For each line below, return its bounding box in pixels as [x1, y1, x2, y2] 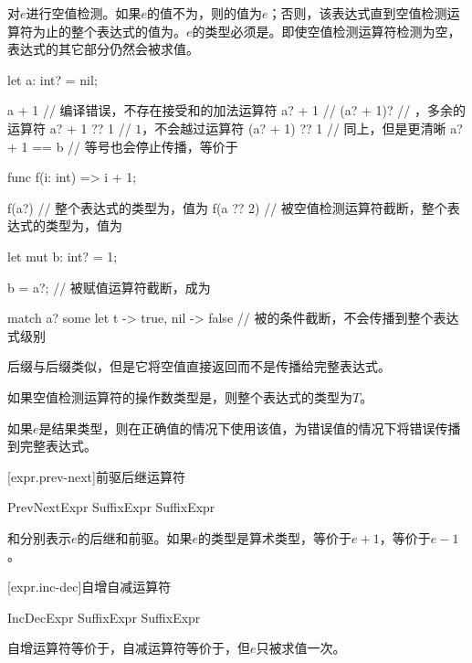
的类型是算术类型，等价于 [198, 528, 352, 547]
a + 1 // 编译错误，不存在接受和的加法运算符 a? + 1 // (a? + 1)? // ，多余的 [7, 101, 466, 120]
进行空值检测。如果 [26, 4, 142, 22]
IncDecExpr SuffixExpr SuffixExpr [7, 607, 201, 626]
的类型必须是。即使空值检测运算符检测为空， [192, 21, 461, 40]
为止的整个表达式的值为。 [32, 21, 186, 40]
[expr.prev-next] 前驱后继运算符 [7, 466, 185, 486]
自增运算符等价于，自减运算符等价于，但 [7, 638, 250, 658]
